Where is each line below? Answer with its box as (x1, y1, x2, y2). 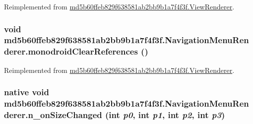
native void (4, 86, 49, 98)
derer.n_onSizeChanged (4, 109, 102, 121)
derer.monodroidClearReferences (4, 45, 138, 58)
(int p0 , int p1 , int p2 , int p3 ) (105, 109, 225, 121)
